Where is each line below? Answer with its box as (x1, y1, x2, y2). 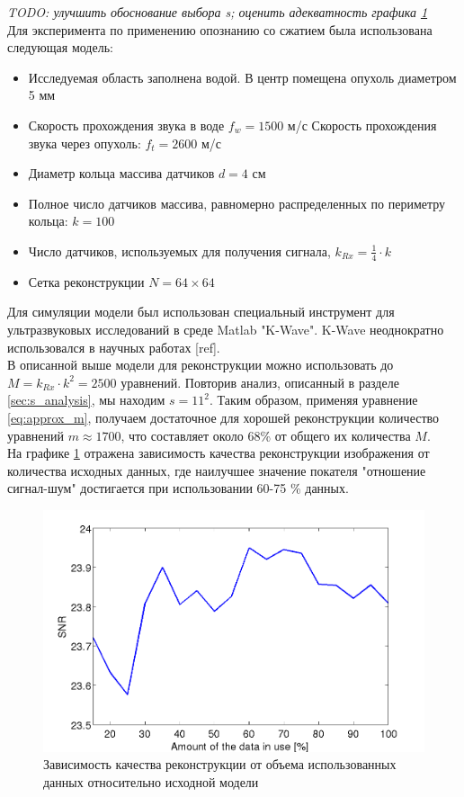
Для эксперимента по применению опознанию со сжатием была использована (7, 20, 433, 39)
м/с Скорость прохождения (287, 115, 437, 134)
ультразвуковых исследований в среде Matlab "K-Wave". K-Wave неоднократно (7, 319, 444, 338)
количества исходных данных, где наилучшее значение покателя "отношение (7, 461, 426, 479)
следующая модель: (7, 38, 113, 57)
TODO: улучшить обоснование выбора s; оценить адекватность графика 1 (7, 3, 428, 21)
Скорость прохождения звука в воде (28, 115, 225, 134)
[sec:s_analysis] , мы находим (7, 390, 165, 409)
